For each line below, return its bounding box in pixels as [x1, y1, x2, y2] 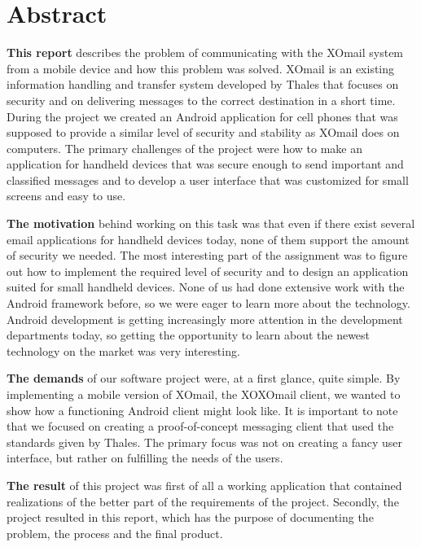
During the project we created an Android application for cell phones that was [7, 107, 398, 125]
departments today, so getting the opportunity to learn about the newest [7, 326, 371, 344]
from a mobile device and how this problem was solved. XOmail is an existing [7, 59, 395, 77]
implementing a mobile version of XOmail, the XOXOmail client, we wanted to [7, 386, 401, 402]
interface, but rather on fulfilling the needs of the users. [7, 449, 283, 466]
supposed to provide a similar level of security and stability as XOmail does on [7, 124, 400, 141]
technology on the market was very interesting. [7, 342, 240, 359]
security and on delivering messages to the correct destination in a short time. [7, 91, 396, 108]
